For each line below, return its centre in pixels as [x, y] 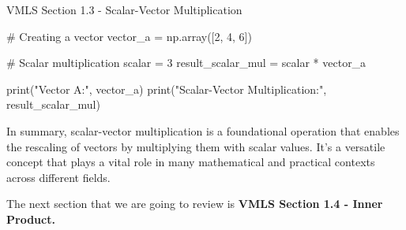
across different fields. [58, 177]
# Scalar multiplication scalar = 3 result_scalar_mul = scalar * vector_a [186, 63]
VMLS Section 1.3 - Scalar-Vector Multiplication [124, 9]
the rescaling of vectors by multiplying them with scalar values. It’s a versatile [196, 146]
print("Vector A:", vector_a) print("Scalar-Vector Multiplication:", [167, 89]
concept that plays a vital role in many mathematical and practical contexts [191, 162]
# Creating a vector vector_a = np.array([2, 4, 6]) [129, 36]
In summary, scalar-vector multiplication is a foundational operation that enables [203, 130]
